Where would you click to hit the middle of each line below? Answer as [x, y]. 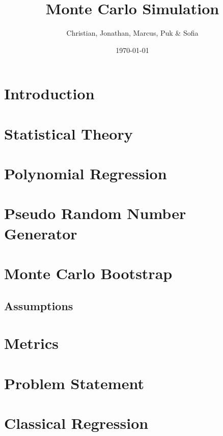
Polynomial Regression [86, 173]
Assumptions [39, 305]
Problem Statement [74, 383]
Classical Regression [76, 423]
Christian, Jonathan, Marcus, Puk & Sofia [132, 33]
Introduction [49, 93]
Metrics [32, 343]
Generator [41, 233]
